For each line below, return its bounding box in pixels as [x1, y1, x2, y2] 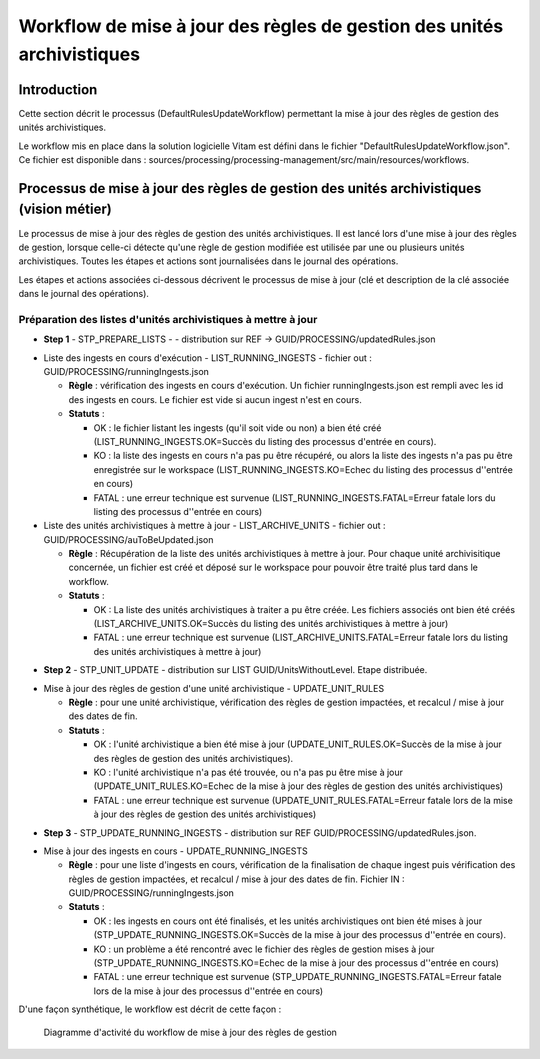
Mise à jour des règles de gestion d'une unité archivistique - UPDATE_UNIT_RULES [43, 682, 385, 694]
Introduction [18, 81, 98, 98]
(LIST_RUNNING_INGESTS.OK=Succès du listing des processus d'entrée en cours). [93, 435, 437, 447]
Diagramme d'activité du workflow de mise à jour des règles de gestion [43, 1026, 337, 1038]
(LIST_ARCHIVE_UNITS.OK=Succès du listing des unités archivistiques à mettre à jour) [93, 618, 449, 630]
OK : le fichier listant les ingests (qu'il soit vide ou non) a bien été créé [93, 421, 382, 434]
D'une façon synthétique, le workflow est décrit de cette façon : [18, 1003, 282, 1015]
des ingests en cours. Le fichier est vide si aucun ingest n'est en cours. [68, 393, 362, 405]
